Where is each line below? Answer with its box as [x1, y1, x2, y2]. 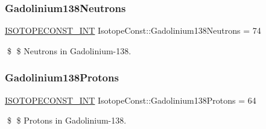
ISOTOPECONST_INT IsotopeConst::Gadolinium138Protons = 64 [5, 93, 256, 106]
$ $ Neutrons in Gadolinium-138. [7, 44, 131, 57]
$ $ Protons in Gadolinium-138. [7, 114, 127, 127]
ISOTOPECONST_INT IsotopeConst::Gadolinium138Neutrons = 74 [5, 24, 261, 37]
